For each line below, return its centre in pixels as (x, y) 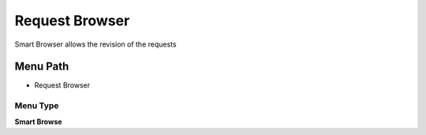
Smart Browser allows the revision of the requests (95, 44)
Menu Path (42, 67)
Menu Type (37, 106)
